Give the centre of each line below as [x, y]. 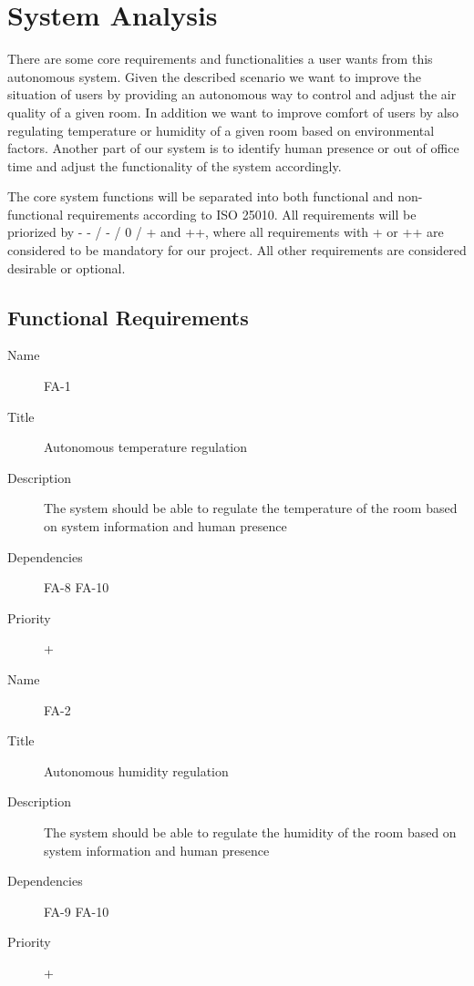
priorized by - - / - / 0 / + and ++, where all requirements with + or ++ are [226, 232]
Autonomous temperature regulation [146, 447]
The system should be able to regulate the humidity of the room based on [250, 832]
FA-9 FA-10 [77, 911]
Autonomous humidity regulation [136, 770]
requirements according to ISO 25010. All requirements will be [242, 214]
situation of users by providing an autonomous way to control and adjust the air [232, 94]
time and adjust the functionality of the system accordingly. [175, 165]
